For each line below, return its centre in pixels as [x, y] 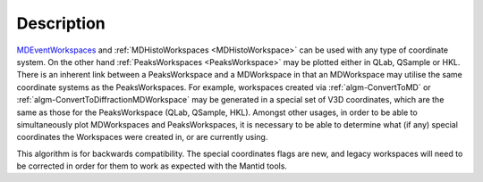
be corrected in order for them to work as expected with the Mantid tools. [152, 166]
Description [61, 23]
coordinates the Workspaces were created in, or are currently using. [142, 137]
